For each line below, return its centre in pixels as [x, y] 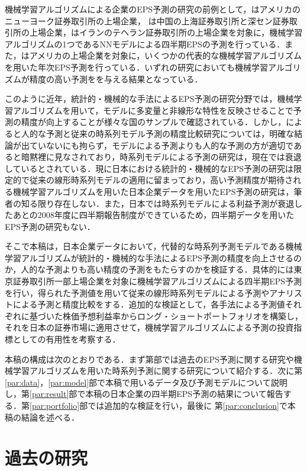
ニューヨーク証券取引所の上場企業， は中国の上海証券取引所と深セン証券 [147, 20]
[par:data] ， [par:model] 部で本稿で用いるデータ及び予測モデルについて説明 [146, 382]
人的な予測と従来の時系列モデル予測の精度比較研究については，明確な [158, 133]
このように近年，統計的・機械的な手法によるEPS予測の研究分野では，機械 [149, 99]
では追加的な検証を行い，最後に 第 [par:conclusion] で [188, 405]
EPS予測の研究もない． [50, 226]
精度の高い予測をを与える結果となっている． [116, 78]
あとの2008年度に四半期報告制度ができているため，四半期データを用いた [153, 215]
